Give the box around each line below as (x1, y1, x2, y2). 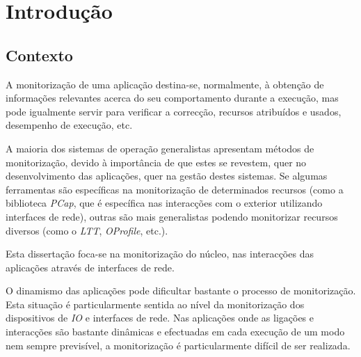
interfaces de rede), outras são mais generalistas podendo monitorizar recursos (6, 209, 338, 223)
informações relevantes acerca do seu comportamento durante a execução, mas (6, 90, 339, 105)
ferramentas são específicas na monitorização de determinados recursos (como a (6, 182, 344, 196)
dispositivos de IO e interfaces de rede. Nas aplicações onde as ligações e (6, 310, 314, 325)
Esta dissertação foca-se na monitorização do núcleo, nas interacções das (6, 246, 314, 261)
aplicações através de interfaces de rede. (6, 260, 175, 274)
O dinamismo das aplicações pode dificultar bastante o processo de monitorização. (6, 283, 356, 298)
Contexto (6, 44, 73, 65)
